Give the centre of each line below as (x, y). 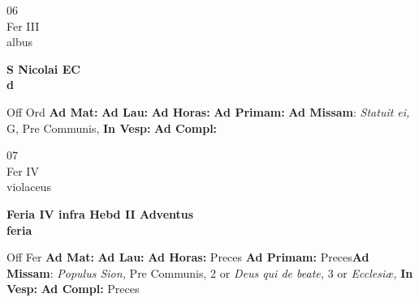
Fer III (23, 26)
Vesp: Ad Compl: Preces (73, 289)
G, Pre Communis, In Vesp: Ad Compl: (112, 128)
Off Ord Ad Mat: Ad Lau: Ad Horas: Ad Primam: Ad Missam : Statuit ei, (208, 111)
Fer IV (23, 170)
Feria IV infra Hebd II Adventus (100, 213)
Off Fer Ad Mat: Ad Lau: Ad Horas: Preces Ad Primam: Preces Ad (188, 257)
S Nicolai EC (43, 68)
